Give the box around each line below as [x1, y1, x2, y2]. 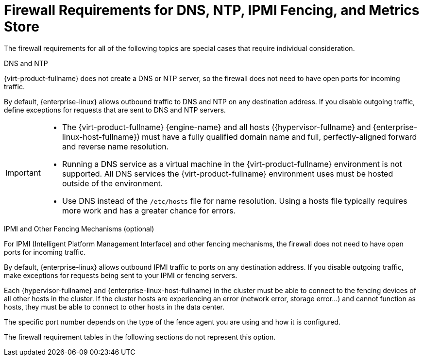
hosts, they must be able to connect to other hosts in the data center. [4, 302, 224, 311]
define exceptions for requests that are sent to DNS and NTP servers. [4, 105, 226, 114]
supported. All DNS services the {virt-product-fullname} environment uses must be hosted [62, 168, 393, 179]
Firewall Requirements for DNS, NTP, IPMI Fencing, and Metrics [4, 2, 420, 18]
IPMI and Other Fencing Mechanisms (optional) [4, 224, 154, 233]
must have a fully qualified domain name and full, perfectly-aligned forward [142, 131, 417, 142]
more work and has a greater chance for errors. [62, 205, 236, 215]
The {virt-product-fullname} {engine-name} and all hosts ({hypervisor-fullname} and [62, 122, 371, 132]
